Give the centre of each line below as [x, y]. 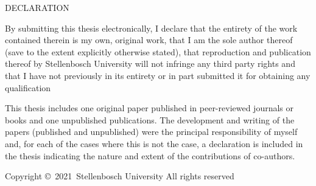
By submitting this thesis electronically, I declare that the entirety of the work [151, 28]
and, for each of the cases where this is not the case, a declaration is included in [154, 143]
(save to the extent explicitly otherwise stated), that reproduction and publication [158, 51]
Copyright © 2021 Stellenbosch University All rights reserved [120, 176]
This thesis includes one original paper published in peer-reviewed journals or [149, 108]
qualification [28, 87]
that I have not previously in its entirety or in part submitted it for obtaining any [158, 75]
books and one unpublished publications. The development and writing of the [150, 119]
